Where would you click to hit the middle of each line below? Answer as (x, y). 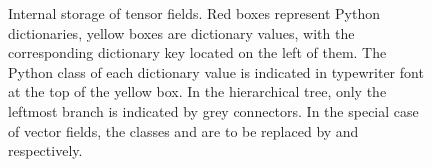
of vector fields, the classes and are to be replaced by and (183, 130)
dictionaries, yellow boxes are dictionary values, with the (181, 32)
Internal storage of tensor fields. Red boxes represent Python (194, 13)
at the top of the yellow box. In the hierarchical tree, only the (197, 91)
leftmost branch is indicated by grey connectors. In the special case (213, 110)
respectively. (45, 150)
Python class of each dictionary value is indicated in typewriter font (216, 71)
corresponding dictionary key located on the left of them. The (197, 52)
